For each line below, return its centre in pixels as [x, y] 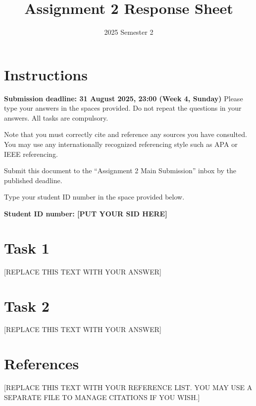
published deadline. [33, 180]
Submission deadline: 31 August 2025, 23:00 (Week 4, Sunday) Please [124, 98]
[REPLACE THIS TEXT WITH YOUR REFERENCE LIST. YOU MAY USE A [128, 387]
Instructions [46, 74]
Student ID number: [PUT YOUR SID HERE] [86, 213]
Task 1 [27, 247]
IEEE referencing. [31, 154]
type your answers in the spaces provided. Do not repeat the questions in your [123, 108]
